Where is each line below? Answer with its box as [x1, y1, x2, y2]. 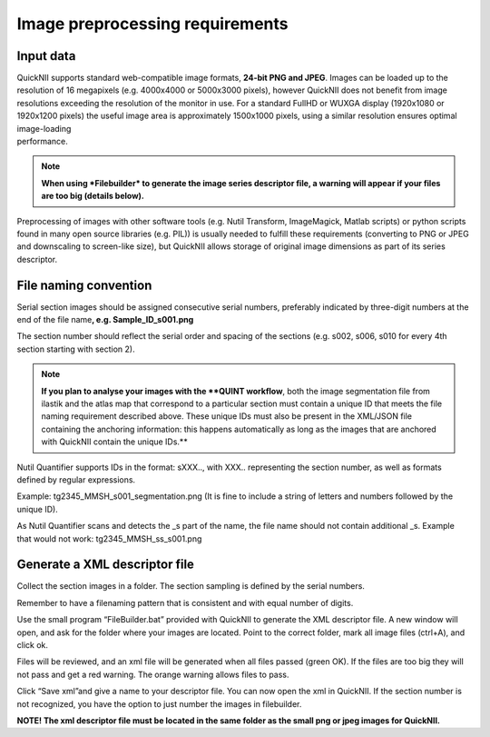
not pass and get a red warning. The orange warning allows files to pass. [16, 669, 289, 680]
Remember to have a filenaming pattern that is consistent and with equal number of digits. [16, 597, 354, 608]
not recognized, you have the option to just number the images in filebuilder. [16, 698, 302, 709]
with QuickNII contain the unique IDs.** [41, 436, 188, 447]
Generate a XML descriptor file [16, 557, 195, 573]
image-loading [16, 123, 72, 134]
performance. [16, 136, 68, 147]
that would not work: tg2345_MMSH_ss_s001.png [16, 533, 202, 544]
